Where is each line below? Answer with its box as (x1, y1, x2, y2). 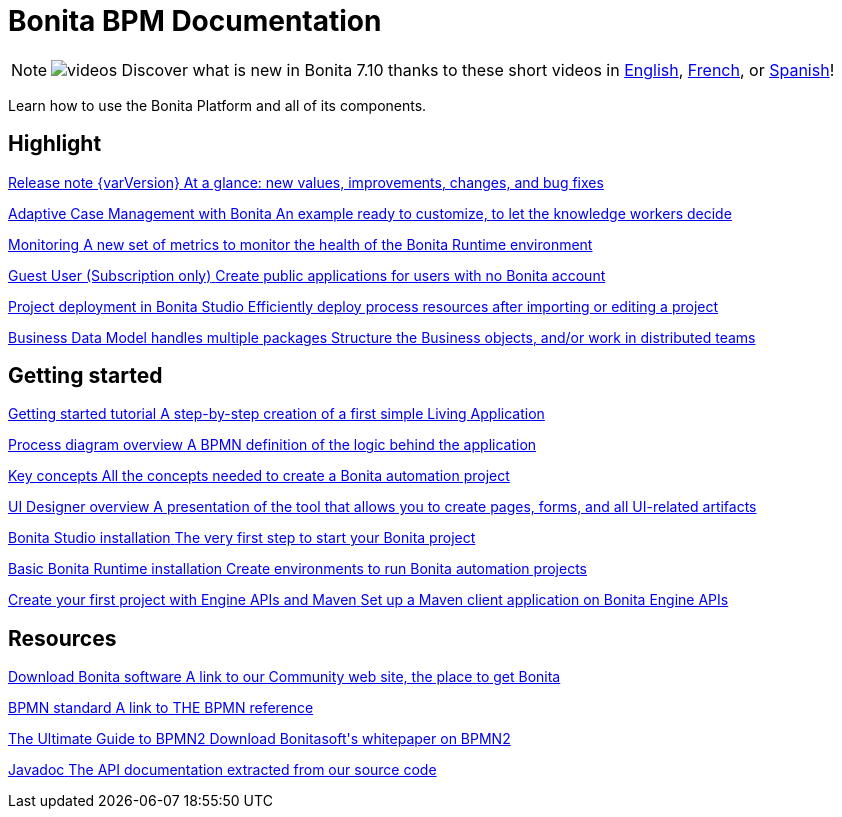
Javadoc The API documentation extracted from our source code (8, 761, 437, 779)
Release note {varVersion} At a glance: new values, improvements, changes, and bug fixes (8, 173, 604, 191)
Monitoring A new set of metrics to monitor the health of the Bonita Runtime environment (8, 235, 593, 253)
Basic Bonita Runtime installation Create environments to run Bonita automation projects (8, 560, 587, 578)
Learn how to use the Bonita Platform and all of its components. (8, 96, 427, 114)
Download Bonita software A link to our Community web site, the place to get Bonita (8, 668, 561, 686)
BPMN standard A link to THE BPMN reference (8, 699, 314, 717)
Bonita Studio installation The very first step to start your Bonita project (8, 529, 476, 547)
